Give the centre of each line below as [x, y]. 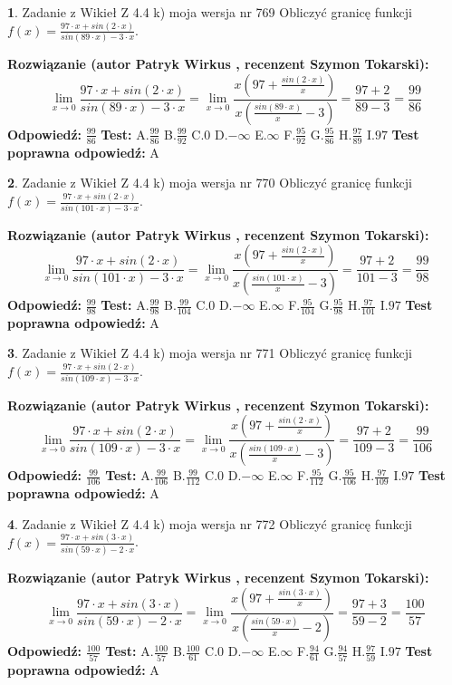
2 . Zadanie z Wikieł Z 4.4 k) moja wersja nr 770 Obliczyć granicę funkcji [210, 183]
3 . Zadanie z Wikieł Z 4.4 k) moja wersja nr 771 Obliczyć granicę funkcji [210, 353]
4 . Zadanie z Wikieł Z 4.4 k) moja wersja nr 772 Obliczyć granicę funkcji [210, 523]
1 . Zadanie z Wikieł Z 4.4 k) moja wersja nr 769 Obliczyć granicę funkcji [210, 12]
